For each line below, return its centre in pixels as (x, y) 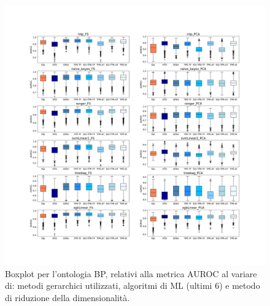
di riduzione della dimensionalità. (67, 297)
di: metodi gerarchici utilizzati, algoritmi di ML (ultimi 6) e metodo (133, 285)
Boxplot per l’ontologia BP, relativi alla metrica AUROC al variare (131, 273)
